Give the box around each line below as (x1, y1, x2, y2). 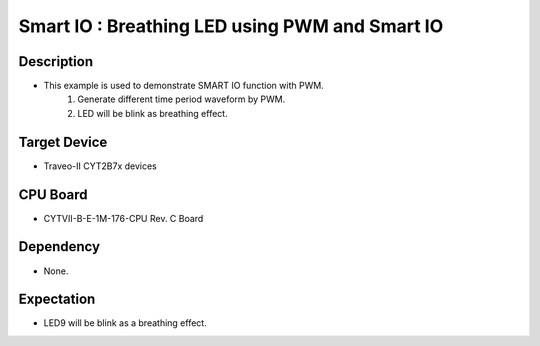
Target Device (18, 133, 108, 150)
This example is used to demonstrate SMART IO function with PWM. (43, 80, 324, 92)
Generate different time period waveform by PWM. (77, 93, 286, 105)
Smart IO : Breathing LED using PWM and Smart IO (18, 15, 444, 37)
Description (18, 53, 94, 70)
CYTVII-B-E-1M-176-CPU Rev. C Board (43, 212, 204, 224)
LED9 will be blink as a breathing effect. (43, 317, 207, 329)
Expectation (18, 291, 96, 308)
